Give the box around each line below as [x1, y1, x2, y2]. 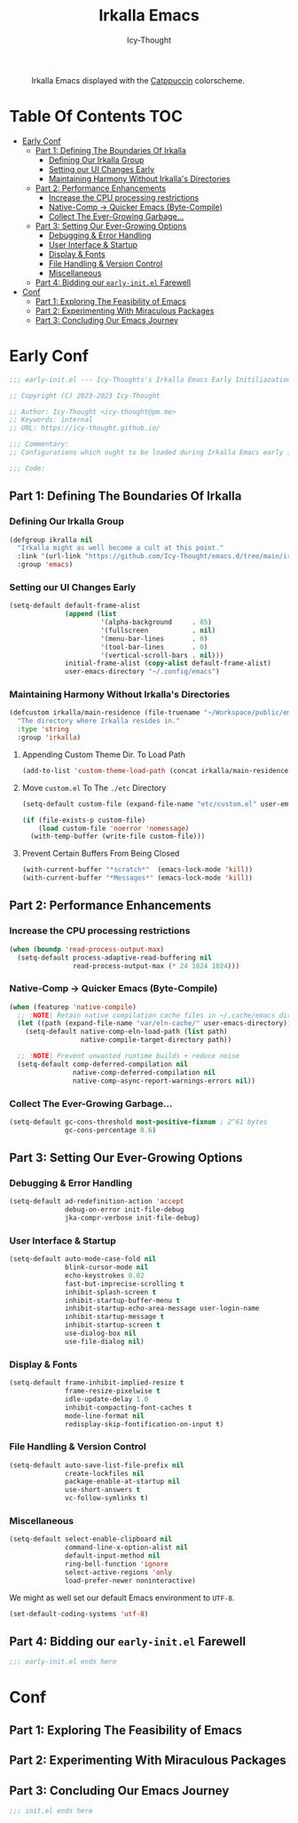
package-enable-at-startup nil [65, 1477, 180, 1487]
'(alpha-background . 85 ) [100, 618, 213, 627]
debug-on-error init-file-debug [65, 1205, 184, 1214]
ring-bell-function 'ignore [65, 1559, 169, 1568]
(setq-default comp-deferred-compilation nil [17, 1060, 189, 1069]
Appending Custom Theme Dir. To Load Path [21, 749, 186, 760]
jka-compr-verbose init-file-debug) [65, 1213, 200, 1223]
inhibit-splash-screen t [65, 1288, 157, 1297]
